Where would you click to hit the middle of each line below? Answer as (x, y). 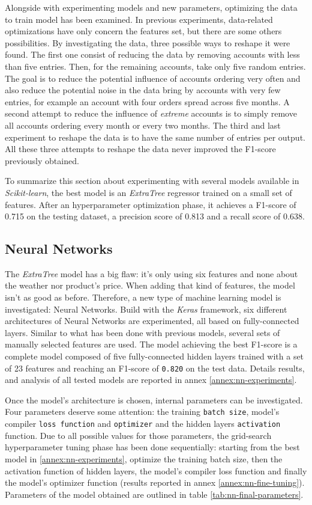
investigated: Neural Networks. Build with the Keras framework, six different (146, 309)
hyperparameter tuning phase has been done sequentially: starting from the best (152, 447)
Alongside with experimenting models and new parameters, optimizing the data (151, 7)
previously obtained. (42, 160)
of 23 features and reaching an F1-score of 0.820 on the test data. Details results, (155, 368)
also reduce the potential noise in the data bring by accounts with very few (143, 90)
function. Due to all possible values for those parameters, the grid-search (138, 435)
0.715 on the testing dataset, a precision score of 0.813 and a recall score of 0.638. (155, 216)
